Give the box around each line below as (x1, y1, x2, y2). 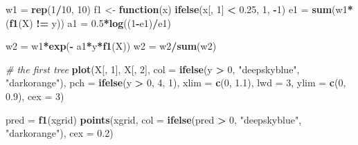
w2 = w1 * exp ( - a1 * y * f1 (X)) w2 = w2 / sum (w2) (6, 39, 217, 53)
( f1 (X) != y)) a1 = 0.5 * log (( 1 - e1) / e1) (6, 15, 171, 30)
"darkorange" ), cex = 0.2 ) (6, 126, 114, 140)
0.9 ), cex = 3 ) (6, 88, 64, 103)
